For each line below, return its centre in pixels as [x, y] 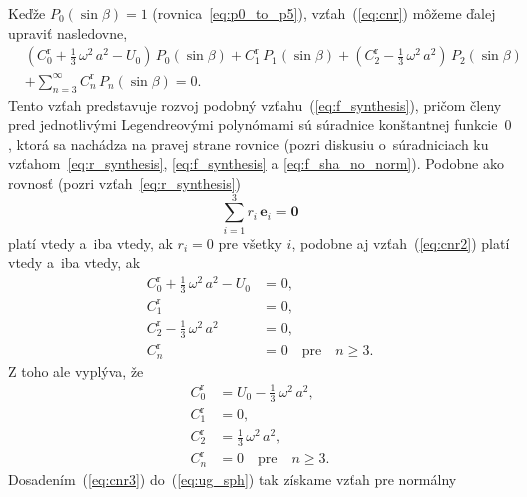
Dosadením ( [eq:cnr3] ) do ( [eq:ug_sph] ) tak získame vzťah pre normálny [232, 478]
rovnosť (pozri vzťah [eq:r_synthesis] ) [125, 182]
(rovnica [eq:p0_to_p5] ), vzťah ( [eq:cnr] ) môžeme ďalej [324, 13]
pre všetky [250, 242]
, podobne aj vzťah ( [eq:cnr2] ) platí [400, 242]
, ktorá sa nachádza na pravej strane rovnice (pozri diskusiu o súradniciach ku [248, 143]
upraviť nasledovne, [68, 32]
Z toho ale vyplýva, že [76, 370]
